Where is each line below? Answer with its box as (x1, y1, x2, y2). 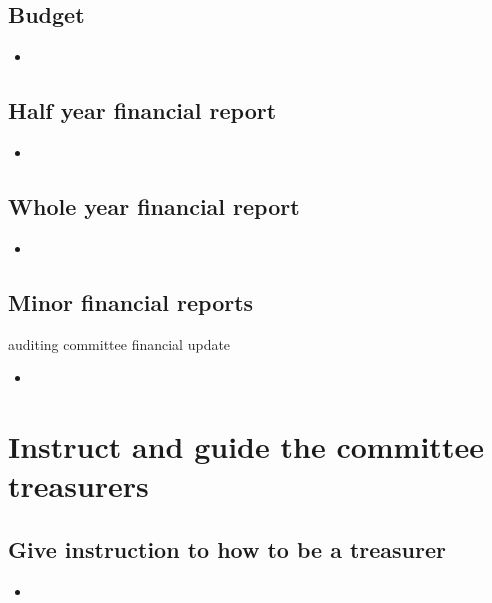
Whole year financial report (8, 190, 300, 221)
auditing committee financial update (8, 333, 231, 354)
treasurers (8, 465, 149, 506)
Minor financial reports (8, 286, 254, 317)
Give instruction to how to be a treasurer (8, 533, 447, 564)
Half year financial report (8, 95, 277, 126)
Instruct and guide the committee (8, 425, 484, 466)
